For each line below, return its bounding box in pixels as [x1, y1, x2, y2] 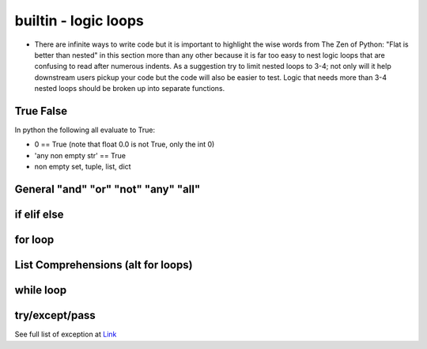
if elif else [14, 208, 64, 222]
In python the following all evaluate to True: [14, 125, 156, 135]
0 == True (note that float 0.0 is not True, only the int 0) [34, 139, 215, 150]
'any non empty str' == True [34, 150, 127, 160]
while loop [14, 283, 67, 297]
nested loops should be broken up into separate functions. [34, 84, 225, 93]
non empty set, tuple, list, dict [34, 162, 131, 172]
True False [14, 104, 68, 118]
